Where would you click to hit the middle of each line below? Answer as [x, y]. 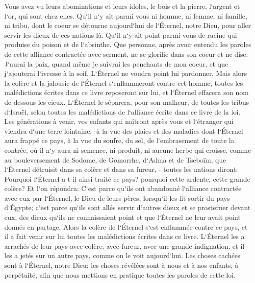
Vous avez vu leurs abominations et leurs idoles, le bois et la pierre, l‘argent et [122, 6]
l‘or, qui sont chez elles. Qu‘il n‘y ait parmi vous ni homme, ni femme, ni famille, [126, 15]
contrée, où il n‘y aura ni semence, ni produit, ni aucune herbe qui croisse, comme [128, 150]
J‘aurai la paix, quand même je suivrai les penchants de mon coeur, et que [116, 63]
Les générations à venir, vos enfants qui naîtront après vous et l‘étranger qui [119, 121]
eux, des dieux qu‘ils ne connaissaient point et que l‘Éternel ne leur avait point [123, 217]
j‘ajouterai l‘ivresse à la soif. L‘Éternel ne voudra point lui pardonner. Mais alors [126, 73]
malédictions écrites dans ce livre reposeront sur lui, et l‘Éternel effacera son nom [127, 92]
